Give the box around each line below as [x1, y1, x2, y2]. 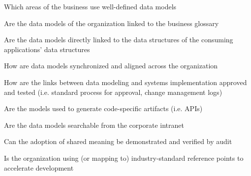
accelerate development [4, 162, 74, 173]
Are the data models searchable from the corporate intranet [4, 119, 184, 130]
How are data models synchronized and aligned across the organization [4, 60, 218, 71]
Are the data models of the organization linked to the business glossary [4, 18, 219, 28]
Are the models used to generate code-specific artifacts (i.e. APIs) [4, 103, 203, 114]
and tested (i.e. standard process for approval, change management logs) [4, 87, 222, 97]
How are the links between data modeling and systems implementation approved [4, 77, 247, 87]
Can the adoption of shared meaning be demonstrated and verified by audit [4, 136, 232, 147]
